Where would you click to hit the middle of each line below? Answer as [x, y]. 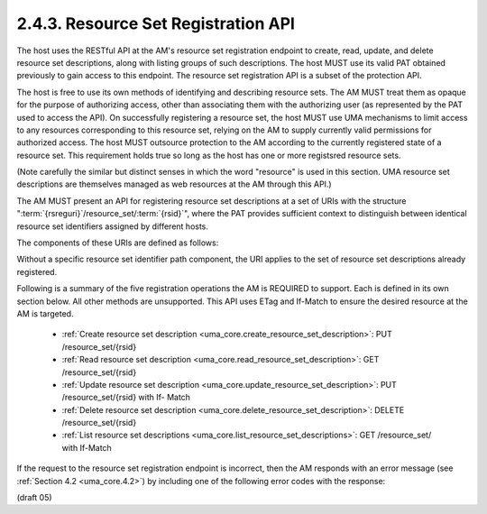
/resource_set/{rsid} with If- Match [126, 398]
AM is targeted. [45, 313]
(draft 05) [35, 498]
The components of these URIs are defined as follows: [118, 243]
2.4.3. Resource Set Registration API [156, 23]
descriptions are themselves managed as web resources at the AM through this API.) [175, 184]
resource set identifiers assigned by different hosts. [113, 226]
